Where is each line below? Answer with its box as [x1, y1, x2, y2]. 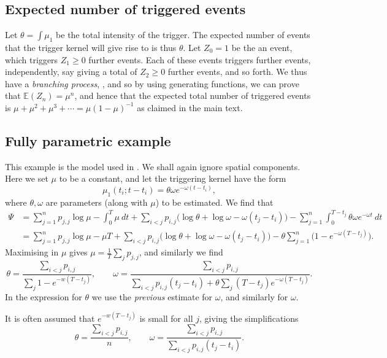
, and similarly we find [139, 246, 223, 259]
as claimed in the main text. [137, 101, 243, 114]
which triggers [5, 53, 58, 66]
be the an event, [231, 41, 293, 53]
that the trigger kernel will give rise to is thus [5, 41, 177, 53]
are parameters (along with [45, 195, 148, 208]
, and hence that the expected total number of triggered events [74, 89, 311, 102]
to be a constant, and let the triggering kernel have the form [59, 172, 286, 185]
